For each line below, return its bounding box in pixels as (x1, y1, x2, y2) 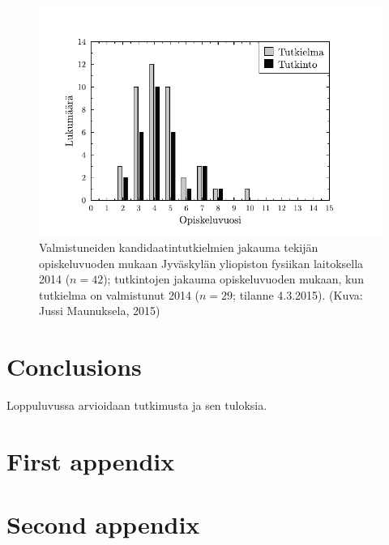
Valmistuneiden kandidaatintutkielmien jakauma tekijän (39, 239, 318, 256)
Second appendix (6, 508, 200, 541)
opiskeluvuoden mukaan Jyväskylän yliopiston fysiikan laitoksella (39, 254, 364, 271)
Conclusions (6, 350, 142, 383)
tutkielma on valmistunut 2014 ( (39, 286, 200, 303)
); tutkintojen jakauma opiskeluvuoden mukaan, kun (103, 270, 364, 287)
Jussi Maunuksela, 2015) (39, 302, 160, 319)
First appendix (6, 444, 175, 477)
